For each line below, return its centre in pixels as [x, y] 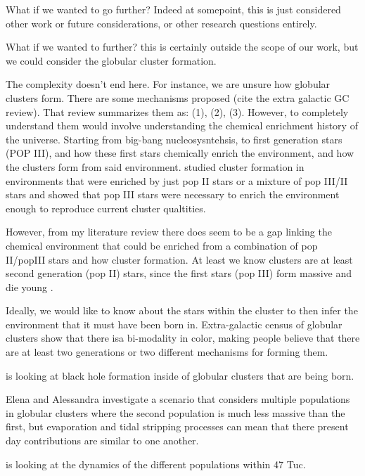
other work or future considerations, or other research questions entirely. [161, 23]
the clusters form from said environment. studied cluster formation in [155, 166]
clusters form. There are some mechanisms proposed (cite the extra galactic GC [178, 97]
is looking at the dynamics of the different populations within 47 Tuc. [156, 464]
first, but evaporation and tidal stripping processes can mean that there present [177, 426]
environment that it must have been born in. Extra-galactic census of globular [174, 324]
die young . [30, 287]
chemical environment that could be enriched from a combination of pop [162, 245]
